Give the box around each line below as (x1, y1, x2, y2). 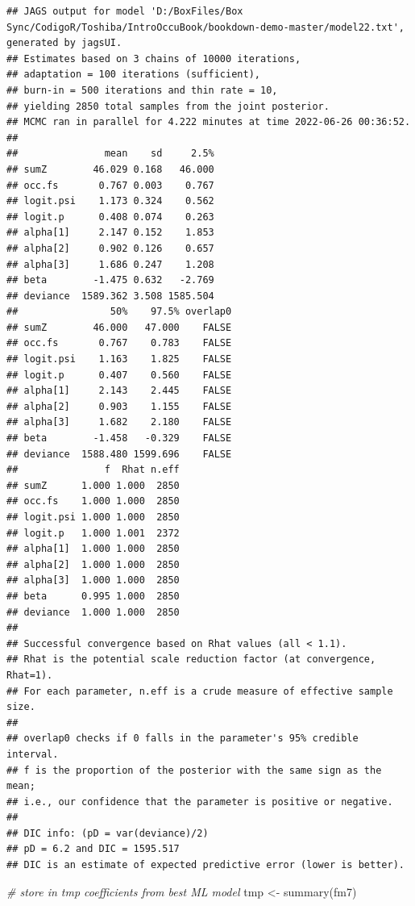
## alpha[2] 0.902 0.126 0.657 (6, 242, 214, 254)
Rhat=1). (6, 669, 53, 681)
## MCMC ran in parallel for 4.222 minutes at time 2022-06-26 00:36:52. (6, 116, 411, 128)
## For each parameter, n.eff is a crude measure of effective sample (6, 685, 393, 697)
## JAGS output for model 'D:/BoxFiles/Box (6, 6, 243, 17)
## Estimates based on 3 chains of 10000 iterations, (6, 52, 301, 65)
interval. (6, 748, 59, 760)
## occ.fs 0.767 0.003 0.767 (6, 179, 214, 191)
